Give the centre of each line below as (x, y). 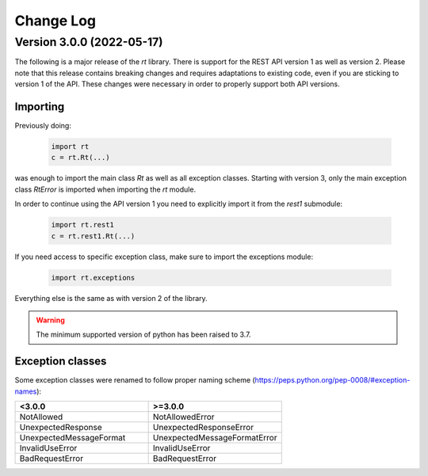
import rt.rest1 (83, 225)
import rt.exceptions (93, 278)
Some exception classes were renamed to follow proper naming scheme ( (135, 380)
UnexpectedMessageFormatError (215, 438)
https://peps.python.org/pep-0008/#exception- (332, 380)
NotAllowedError (183, 417)
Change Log (55, 21)
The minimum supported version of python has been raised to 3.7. (143, 335)
